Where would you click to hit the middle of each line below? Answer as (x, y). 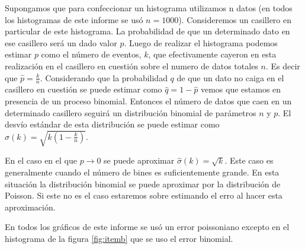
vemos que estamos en (241, 89)
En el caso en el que (41, 160)
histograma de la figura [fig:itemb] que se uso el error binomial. (119, 238)
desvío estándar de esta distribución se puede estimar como (112, 124)
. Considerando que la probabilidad (104, 77)
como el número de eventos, (91, 54)
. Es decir (283, 66)
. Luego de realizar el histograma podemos (201, 42)
